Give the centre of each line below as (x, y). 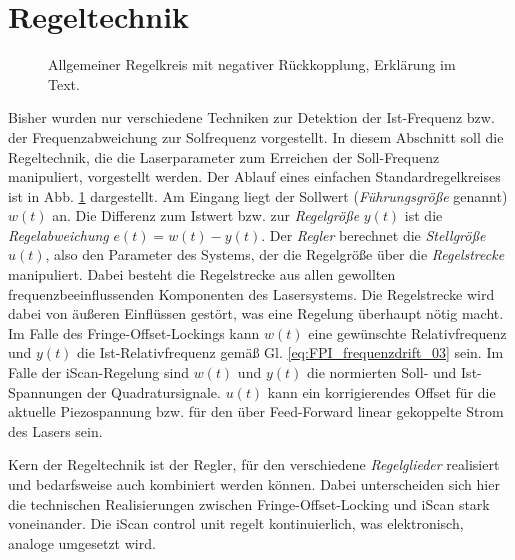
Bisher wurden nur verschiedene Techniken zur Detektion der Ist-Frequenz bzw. (251, 117)
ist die (423, 215)
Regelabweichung (58, 234)
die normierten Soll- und (381, 372)
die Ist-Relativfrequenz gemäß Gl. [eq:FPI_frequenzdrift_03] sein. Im (290, 352)
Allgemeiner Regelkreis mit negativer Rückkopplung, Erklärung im (252, 64)
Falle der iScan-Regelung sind (98, 372)
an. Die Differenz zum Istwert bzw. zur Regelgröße (206, 215)
